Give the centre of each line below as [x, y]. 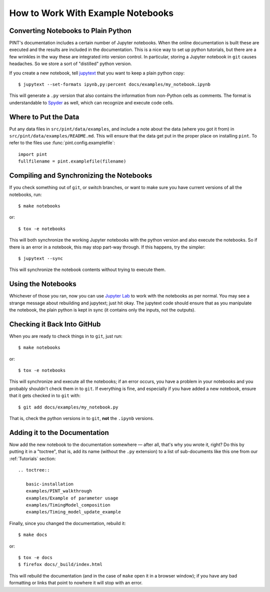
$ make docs [33, 535]
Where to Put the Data [44, 117]
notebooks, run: [25, 194]
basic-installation [50, 484]
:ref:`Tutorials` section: [32, 458]
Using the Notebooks [43, 284]
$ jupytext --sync [41, 258]
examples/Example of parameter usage [72, 498]
